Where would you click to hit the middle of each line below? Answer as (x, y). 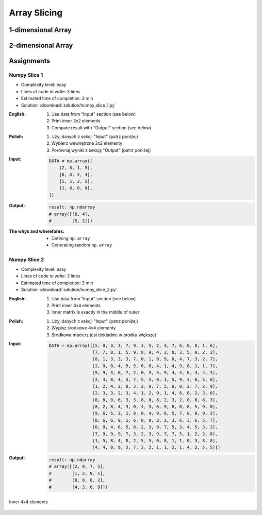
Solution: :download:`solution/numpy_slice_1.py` (69, 105)
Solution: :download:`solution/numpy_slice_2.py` (69, 290)
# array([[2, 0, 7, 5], (77, 467)
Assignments (30, 61)
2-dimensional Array (41, 45)
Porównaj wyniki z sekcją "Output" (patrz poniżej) (101, 150)
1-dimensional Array (40, 30)
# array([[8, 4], (69, 214)
